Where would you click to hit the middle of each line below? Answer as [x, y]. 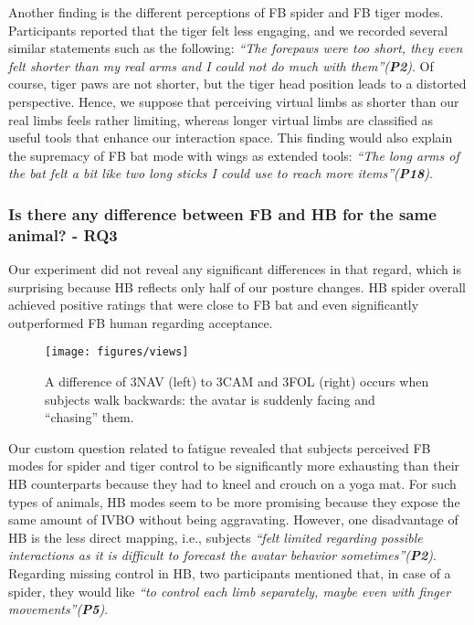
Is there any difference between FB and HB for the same [222, 213]
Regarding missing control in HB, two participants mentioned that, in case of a [230, 573]
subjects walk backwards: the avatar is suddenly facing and [210, 399]
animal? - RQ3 [63, 234]
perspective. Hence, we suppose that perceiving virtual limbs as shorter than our [234, 101]
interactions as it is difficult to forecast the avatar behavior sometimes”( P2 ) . [222, 555]
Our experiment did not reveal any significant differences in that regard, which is [235, 269]
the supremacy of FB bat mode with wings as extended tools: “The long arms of [234, 155]
